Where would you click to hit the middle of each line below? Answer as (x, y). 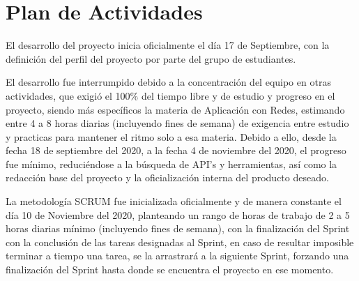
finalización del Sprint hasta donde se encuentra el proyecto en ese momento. (170, 269)
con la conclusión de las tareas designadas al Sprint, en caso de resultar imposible (180, 242)
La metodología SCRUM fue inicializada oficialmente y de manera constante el (174, 201)
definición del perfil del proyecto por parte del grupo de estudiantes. (151, 58)
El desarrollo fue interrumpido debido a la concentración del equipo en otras (168, 82)
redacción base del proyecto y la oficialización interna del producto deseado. (167, 177)
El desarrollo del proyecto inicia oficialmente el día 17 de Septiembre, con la (168, 45)
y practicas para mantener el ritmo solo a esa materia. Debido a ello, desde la (171, 136)
